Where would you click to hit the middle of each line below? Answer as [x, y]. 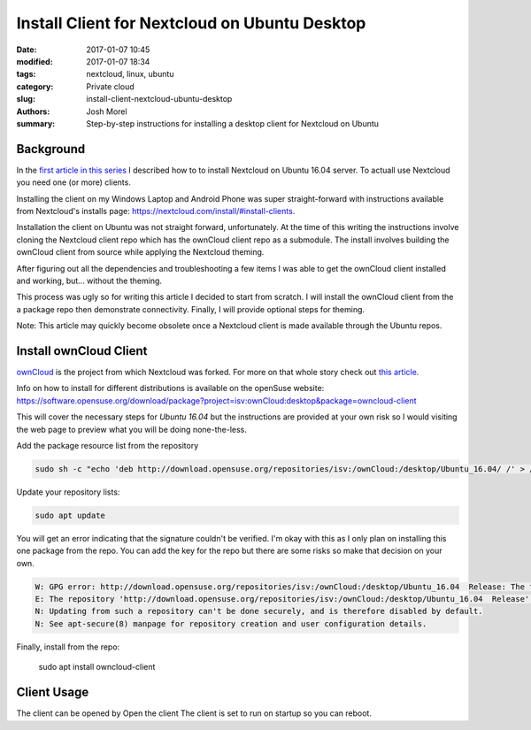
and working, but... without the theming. [89, 280]
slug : [26, 99]
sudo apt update [70, 515]
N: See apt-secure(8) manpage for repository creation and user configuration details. [231, 623]
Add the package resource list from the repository [108, 445]
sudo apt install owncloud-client [97, 667]
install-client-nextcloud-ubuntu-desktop [159, 99]
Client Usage [53, 692]
